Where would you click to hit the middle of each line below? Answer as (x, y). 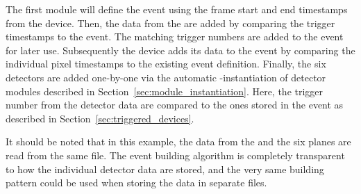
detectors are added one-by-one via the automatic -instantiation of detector (166, 77)
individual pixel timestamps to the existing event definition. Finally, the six (166, 64)
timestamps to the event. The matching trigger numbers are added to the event (175, 37)
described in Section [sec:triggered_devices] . (100, 118)
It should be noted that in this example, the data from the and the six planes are (178, 142)
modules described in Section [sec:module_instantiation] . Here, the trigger (165, 91)
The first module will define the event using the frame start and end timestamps (177, 9)
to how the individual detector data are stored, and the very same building (165, 169)
